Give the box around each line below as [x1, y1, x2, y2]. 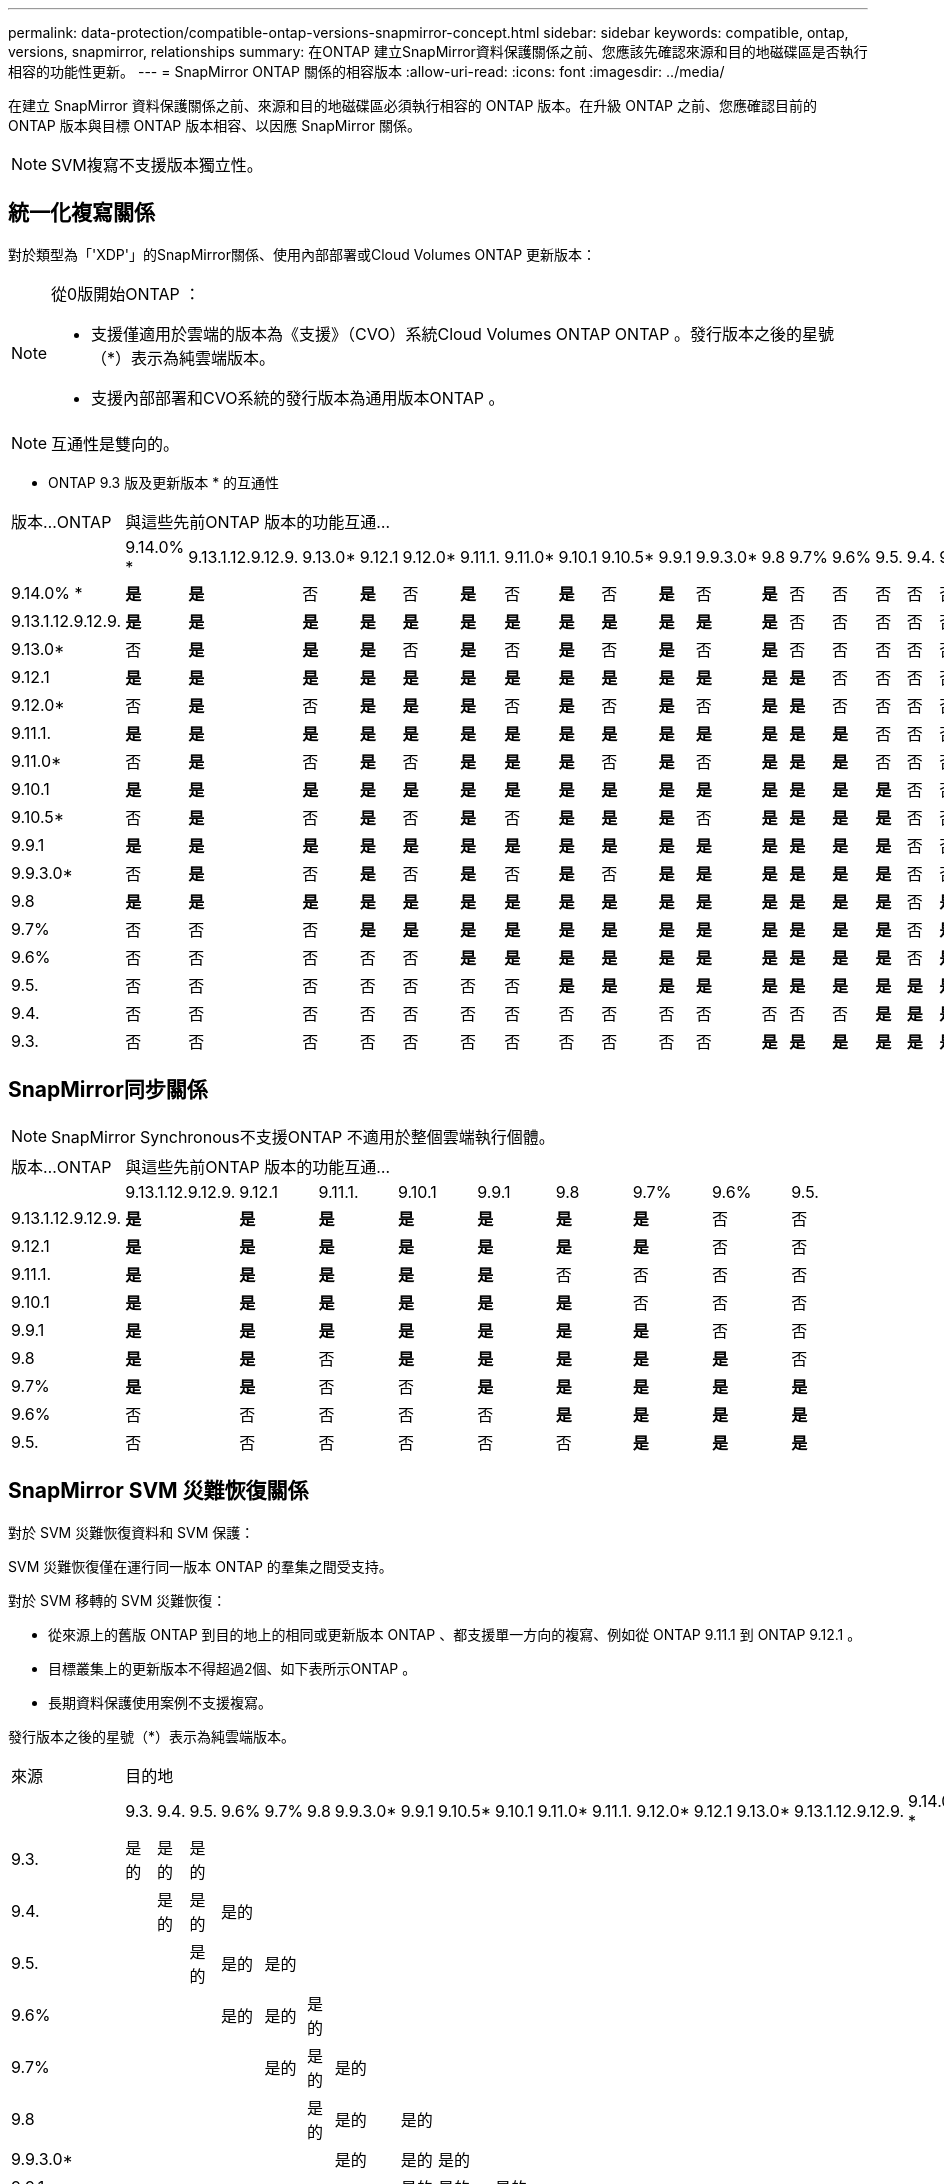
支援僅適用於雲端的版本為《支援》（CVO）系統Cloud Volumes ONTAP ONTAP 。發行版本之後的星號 [91, 323, 834, 344]
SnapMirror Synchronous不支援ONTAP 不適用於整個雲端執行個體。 [51, 1126, 555, 1147]
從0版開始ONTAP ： [51, 283, 201, 304]
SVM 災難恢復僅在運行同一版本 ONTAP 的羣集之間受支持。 [8, 1557, 393, 1575]
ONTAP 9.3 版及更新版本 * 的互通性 [48, 473, 280, 491]
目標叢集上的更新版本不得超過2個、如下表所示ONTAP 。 [48, 1659, 417, 1677]
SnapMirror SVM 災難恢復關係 [8, 1478, 309, 1504]
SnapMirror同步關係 [8, 1077, 208, 1103]
